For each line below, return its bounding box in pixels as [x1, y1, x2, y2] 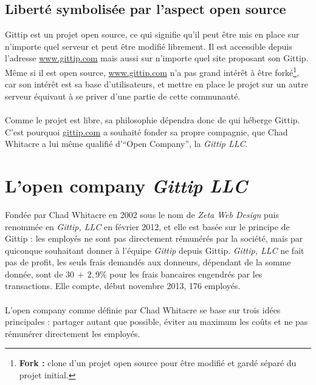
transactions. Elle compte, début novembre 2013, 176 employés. [5, 279, 241, 292]
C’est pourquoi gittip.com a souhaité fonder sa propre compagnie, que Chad [5, 125, 288, 138]
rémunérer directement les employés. [5, 327, 140, 339]
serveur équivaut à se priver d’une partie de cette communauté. [5, 89, 241, 102]
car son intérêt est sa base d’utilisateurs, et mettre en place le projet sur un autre [5, 78, 308, 90]
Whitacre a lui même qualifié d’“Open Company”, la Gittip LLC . [5, 137, 248, 150]
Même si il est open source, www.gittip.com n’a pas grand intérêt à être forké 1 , [5, 64, 299, 78]
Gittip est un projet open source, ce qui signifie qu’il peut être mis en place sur [5, 28, 300, 41]
